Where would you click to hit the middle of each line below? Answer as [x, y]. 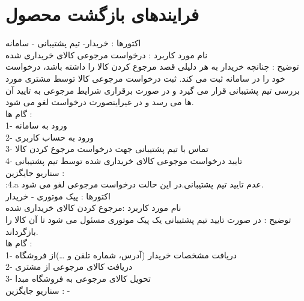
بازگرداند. [22, 231]
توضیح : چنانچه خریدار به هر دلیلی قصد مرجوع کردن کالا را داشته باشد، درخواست [152, 66]
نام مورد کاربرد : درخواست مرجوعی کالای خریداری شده [107, 54]
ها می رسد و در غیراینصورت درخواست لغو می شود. [100, 102]
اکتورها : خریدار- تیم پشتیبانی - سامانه [73, 43]
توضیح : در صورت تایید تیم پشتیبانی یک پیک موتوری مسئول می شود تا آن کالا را [148, 220]
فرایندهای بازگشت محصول [102, 14]
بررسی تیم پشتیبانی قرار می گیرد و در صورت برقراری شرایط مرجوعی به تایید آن [153, 90]
